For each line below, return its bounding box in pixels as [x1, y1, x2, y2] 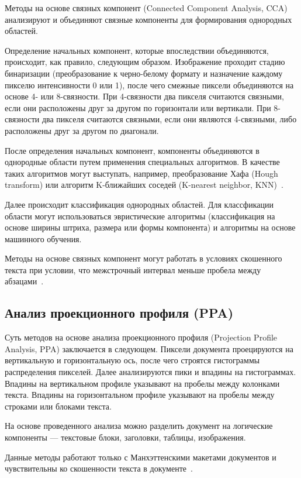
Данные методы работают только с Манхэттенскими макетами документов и [5, 451, 276, 463]
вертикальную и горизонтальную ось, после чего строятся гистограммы [5, 354, 260, 366]
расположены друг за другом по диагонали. [5, 124, 159, 136]
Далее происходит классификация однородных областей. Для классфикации [5, 198, 274, 210]
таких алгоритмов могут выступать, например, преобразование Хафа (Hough [5, 167, 278, 179]
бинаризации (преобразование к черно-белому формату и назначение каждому [5, 67, 283, 79]
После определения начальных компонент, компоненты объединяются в [5, 144, 260, 156]
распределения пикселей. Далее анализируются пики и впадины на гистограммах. [5, 366, 296, 378]
